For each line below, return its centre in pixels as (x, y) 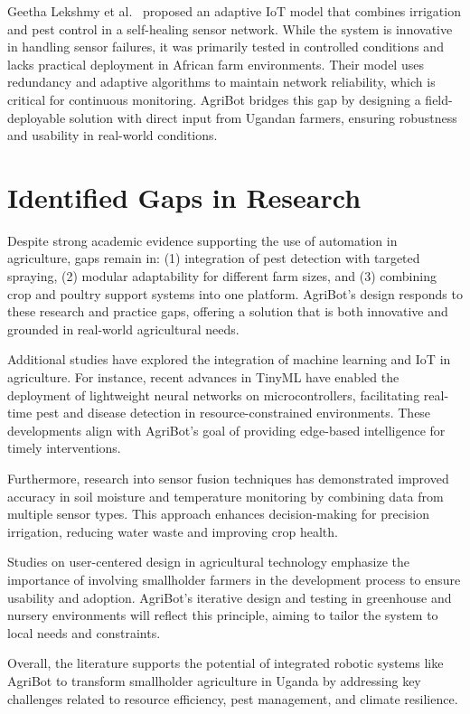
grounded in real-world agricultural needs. (123, 329)
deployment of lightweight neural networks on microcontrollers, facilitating (214, 395)
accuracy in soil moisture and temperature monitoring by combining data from (226, 496)
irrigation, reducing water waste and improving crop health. (173, 531)
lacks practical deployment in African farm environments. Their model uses (216, 64)
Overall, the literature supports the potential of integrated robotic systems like (226, 663)
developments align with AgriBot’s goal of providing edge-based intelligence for (226, 430)
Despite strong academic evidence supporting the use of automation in (202, 240)
